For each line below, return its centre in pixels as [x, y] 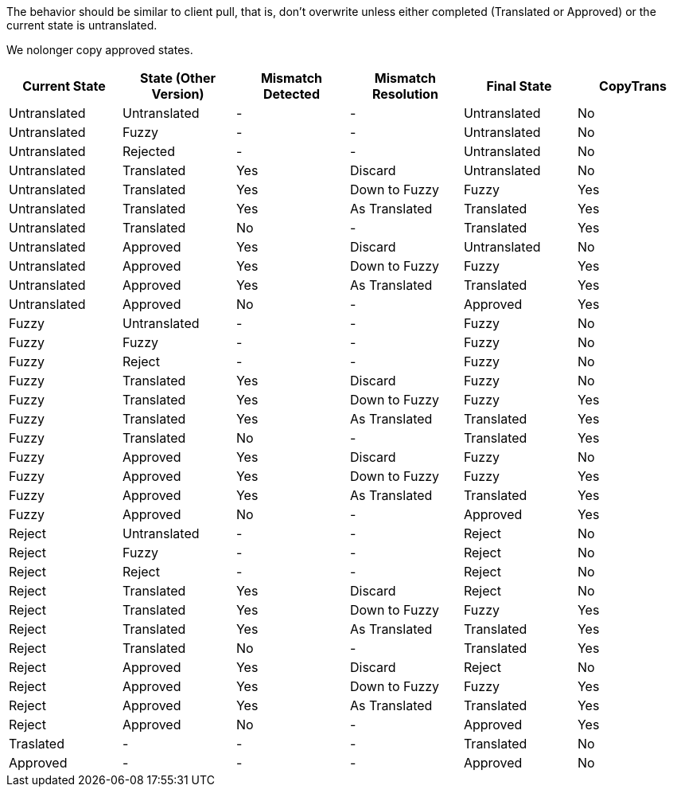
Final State [519, 86]
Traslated [37, 744]
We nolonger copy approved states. [100, 50]
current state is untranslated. [82, 25]
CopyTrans [633, 86]
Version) [178, 94]
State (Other [177, 78]
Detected [291, 94]
